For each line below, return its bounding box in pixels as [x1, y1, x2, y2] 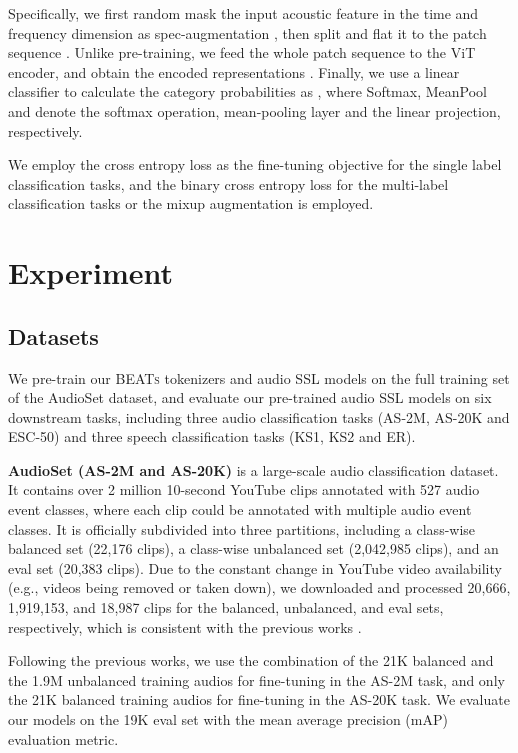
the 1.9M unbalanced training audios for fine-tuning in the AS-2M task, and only [8, 669, 505, 690]
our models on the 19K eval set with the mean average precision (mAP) [8, 709, 448, 730]
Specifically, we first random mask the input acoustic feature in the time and [8, 3, 479, 23]
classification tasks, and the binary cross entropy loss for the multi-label [8, 173, 449, 194]
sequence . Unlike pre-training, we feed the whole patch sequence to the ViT [8, 42, 476, 63]
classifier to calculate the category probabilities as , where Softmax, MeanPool [8, 81, 487, 102]
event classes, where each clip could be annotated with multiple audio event [8, 499, 472, 520]
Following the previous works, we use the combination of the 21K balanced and [8, 650, 494, 671]
